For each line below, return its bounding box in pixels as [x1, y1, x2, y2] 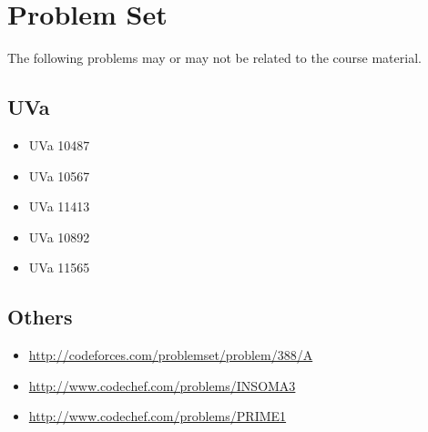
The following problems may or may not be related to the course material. [7, 48, 422, 67]
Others [7, 303, 73, 331]
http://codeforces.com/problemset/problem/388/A [28, 345, 313, 365]
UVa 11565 [28, 258, 90, 277]
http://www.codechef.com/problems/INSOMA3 [28, 375, 296, 395]
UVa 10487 [28, 135, 90, 154]
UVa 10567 [28, 166, 90, 185]
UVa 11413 [28, 197, 90, 216]
